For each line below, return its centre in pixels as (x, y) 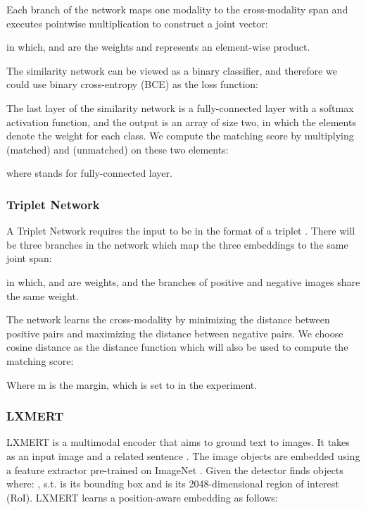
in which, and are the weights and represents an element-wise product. (158, 47)
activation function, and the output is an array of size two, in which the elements (181, 122)
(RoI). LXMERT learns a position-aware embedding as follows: (142, 497)
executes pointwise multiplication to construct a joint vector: (137, 23)
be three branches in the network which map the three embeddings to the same (177, 244)
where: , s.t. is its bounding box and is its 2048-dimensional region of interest (173, 484)
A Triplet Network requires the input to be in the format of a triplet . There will (181, 231)
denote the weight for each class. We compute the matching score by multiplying (180, 136)
